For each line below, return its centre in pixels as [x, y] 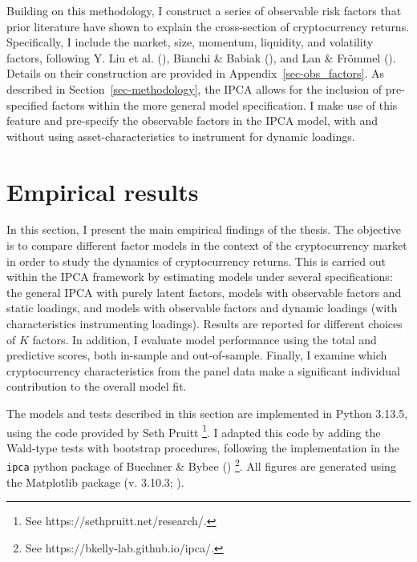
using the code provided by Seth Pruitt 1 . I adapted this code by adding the [194, 431]
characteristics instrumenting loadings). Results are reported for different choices [204, 324]
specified [27, 104]
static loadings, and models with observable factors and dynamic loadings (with [202, 308]
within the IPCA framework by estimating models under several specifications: [200, 277]
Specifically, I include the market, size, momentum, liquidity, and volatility [190, 42]
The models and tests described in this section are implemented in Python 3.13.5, [207, 413]
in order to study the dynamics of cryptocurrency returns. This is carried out [196, 261]
